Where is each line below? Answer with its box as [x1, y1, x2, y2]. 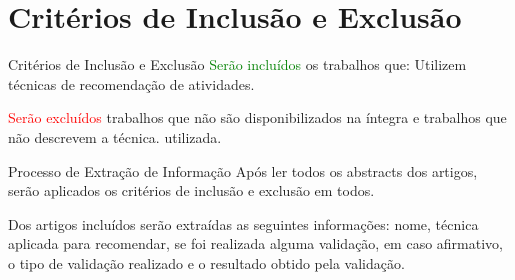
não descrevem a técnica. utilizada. [8, 126, 222, 147]
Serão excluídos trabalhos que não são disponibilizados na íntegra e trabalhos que [8, 107, 507, 128]
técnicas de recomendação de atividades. [8, 73, 255, 94]
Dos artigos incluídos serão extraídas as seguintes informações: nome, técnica [8, 213, 479, 234]
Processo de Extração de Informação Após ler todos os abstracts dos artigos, [8, 160, 478, 181]
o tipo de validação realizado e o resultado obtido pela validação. [8, 252, 405, 273]
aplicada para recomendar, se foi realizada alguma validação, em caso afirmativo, [8, 233, 503, 254]
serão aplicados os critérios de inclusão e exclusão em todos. [8, 180, 375, 201]
